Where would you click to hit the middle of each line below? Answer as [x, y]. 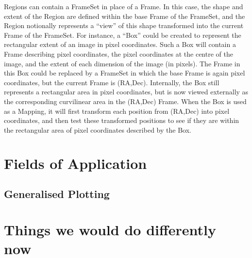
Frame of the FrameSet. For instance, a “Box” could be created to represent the [123, 35]
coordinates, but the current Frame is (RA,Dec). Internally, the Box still [112, 82]
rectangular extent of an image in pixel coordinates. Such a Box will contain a [120, 44]
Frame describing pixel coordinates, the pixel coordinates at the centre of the [118, 53]
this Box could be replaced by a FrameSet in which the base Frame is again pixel [125, 73]
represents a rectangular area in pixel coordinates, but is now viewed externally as [126, 92]
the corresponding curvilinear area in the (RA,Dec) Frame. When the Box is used [125, 101]
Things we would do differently [110, 229]
